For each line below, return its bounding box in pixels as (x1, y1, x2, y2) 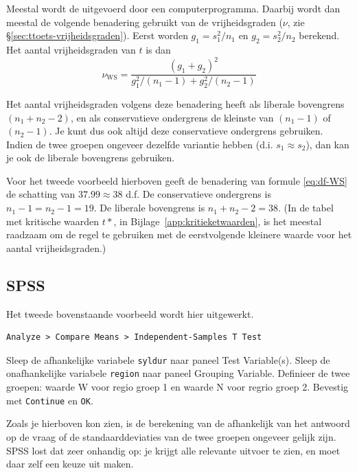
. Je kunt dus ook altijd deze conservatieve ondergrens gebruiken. (49, 124, 323, 138)
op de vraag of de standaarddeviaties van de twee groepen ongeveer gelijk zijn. (6, 429, 336, 443)
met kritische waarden (6, 214, 100, 228)
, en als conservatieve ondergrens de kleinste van (70, 110, 274, 124)
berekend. (299, 28, 340, 43)
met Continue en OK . (6, 393, 93, 407)
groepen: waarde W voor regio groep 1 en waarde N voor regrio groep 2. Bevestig (6, 380, 349, 394)
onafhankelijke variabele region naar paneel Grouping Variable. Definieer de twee (6, 366, 350, 380)
